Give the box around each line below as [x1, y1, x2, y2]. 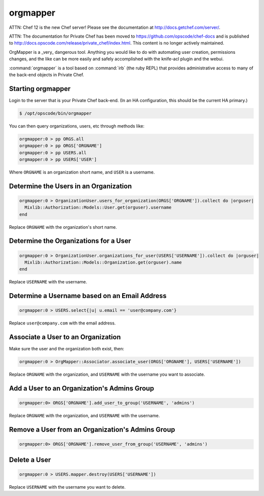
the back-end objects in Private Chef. [9, 71, 84, 78]
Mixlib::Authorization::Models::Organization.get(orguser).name [24, 259, 182, 265]
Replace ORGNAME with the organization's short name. [9, 224, 117, 230]
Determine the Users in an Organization [9, 182, 132, 190]
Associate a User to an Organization [9, 333, 121, 342]
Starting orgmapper [9, 85, 71, 93]
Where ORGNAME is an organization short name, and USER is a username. [9, 169, 155, 175]
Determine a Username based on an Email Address [9, 292, 167, 300]
